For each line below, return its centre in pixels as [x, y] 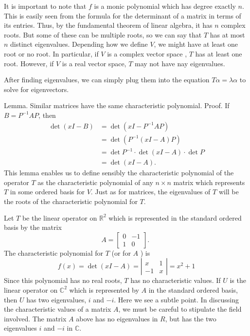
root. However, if [29, 63]
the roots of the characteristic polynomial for [71, 201]
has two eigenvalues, [56, 299]
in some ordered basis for [47, 192]
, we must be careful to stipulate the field [180, 309]
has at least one [219, 53]
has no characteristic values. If [176, 280]
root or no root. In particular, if [51, 53]
